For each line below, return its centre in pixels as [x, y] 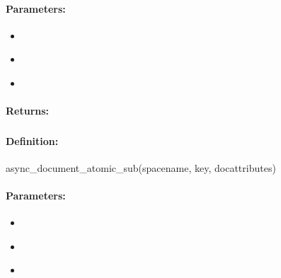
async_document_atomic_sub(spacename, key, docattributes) [141, 167]
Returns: [28, 111]
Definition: [32, 140]
